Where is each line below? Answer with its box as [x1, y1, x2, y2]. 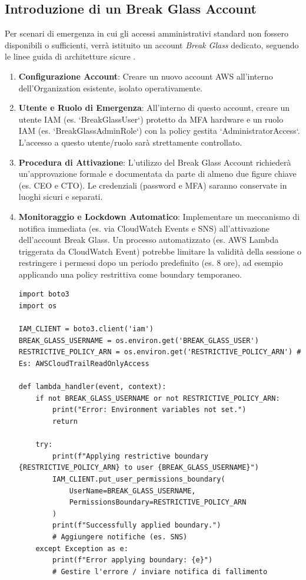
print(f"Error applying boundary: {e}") [52, 556, 213, 565]
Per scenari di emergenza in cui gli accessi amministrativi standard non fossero [5, 27, 288, 39]
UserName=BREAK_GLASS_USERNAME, [69, 486, 196, 495]
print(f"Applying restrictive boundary [52, 452, 208, 460]
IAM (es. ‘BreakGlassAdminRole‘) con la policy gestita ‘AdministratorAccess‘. [18, 124, 300, 137]
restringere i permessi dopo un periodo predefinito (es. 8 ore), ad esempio [18, 256, 283, 269]
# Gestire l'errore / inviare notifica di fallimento [52, 567, 268, 576]
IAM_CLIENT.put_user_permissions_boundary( [52, 474, 225, 483]
